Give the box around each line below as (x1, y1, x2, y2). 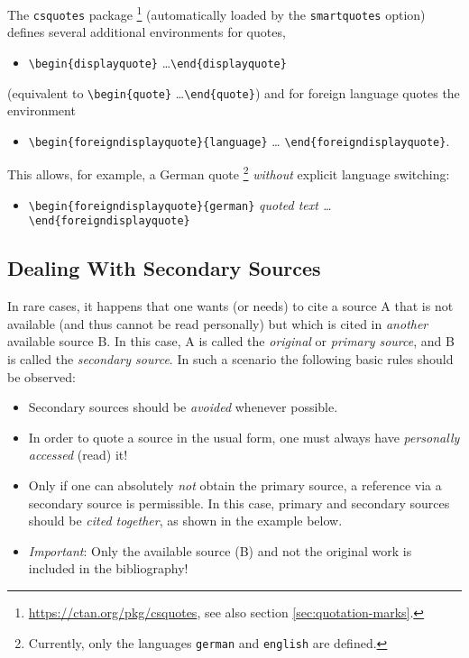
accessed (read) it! (28, 445, 128, 464)
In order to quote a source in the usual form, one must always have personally (28, 427, 460, 446)
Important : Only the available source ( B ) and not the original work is (28, 541, 412, 560)
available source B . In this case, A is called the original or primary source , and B (7, 332, 455, 351)
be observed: (7, 367, 76, 386)
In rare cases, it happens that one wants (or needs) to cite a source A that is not (7, 297, 454, 315)
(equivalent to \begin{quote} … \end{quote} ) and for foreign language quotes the (7, 83, 460, 102)
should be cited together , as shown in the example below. (28, 511, 343, 530)
